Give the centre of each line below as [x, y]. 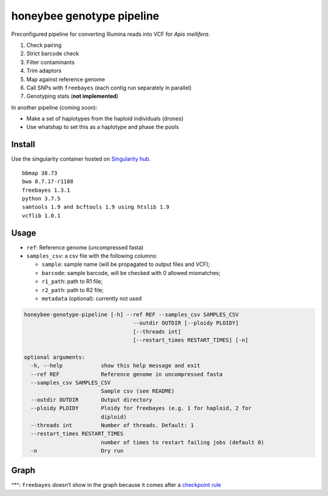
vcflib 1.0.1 [41, 215]
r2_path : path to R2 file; [73, 290]
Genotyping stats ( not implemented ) [72, 96]
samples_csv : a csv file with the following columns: [92, 256]
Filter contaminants [51, 62]
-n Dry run [77, 451]
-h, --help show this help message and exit [115, 366]
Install [23, 145]
